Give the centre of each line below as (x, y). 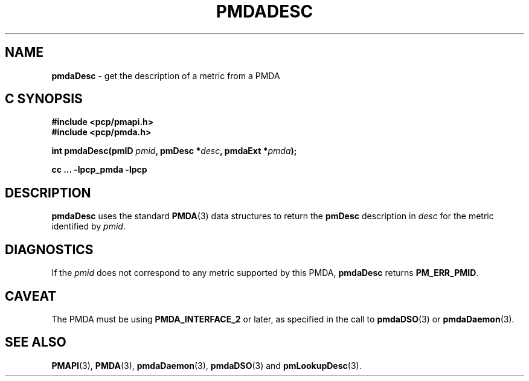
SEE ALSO (36, 342)
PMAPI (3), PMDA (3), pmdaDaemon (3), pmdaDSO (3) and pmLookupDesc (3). (207, 365)
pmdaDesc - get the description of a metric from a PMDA (166, 75)
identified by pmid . (88, 226)
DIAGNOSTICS (49, 249)
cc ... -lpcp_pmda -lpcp (99, 170)
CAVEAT (31, 296)
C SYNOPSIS (44, 99)
